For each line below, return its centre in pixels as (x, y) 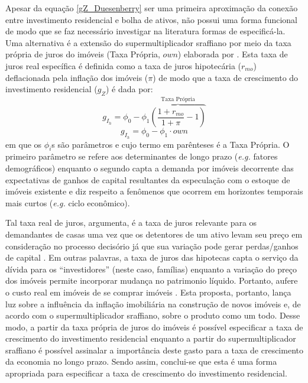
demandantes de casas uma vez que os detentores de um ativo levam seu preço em (154, 234)
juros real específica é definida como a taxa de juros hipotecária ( (123, 65)
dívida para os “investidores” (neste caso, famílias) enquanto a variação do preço (151, 269)
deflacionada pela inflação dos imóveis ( (77, 77)
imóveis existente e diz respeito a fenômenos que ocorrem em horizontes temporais (154, 191)
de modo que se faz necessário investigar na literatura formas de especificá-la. (145, 31)
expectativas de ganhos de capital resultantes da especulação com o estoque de (148, 179)
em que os (24, 144)
